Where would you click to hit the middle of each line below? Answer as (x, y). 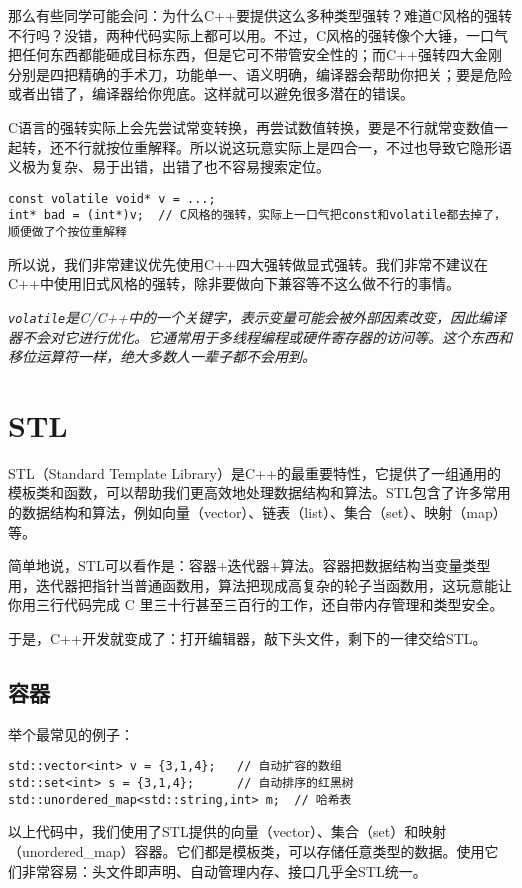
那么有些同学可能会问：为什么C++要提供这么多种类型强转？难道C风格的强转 (260, 15)
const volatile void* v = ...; (112, 198)
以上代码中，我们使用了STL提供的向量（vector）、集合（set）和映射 (227, 831)
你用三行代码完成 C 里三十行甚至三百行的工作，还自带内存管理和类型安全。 (256, 604)
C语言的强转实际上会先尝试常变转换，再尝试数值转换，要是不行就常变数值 (251, 126)
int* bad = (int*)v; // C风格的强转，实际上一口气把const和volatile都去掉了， (257, 215)
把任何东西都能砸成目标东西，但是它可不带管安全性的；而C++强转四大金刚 (255, 54)
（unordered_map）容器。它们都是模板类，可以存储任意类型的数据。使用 (246, 850)
